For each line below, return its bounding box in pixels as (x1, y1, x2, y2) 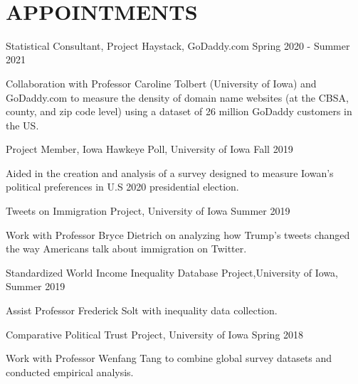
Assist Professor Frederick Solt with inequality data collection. (6, 303, 278, 318)
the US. (6, 117, 39, 132)
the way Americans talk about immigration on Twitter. (6, 241, 247, 256)
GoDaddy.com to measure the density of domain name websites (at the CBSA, (6, 90, 349, 105)
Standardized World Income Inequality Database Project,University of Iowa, (6, 265, 339, 279)
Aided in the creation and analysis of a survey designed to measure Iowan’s (6, 165, 334, 180)
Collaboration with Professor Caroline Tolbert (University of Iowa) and (6, 75, 317, 90)
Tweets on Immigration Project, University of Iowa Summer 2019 (6, 203, 290, 218)
